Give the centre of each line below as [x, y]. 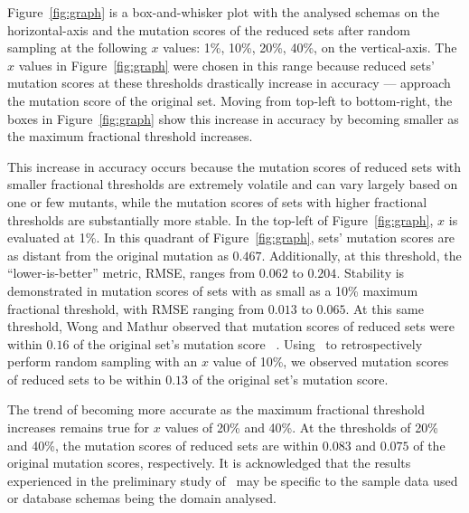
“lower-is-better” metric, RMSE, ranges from [131, 273]
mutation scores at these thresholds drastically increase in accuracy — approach [229, 83]
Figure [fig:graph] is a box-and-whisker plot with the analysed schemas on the [224, 12]
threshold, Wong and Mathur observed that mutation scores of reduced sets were [231, 326]
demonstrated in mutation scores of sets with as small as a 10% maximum [213, 290]
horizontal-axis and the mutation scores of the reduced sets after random [209, 29]
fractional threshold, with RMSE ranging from [136, 308]
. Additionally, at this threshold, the [361, 255]
